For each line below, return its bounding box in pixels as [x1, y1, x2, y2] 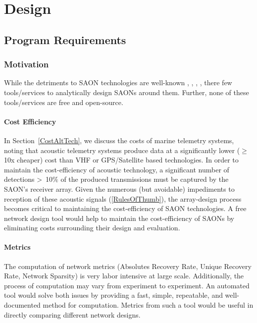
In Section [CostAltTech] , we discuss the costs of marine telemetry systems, [4, 135, 234, 145]
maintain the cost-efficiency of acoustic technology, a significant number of [4, 164, 229, 174]
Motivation [4, 58, 49, 70]
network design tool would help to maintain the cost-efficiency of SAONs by [4, 213, 234, 223]
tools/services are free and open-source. [4, 97, 123, 107]
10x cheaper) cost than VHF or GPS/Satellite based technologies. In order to [4, 155, 239, 165]
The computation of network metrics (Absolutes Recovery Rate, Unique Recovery [4, 261, 252, 271]
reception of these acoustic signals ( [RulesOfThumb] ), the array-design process [4, 193, 242, 204]
